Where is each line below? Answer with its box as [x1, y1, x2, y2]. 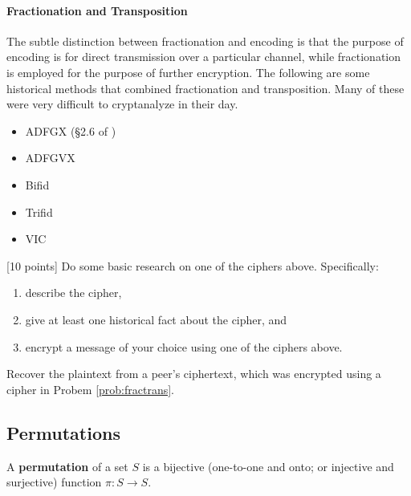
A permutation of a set [6, 457, 128, 474]
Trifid [25, 203, 53, 220]
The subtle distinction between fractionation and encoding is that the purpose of [6, 32, 404, 49]
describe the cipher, [25, 284, 122, 301]
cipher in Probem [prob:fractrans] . [6, 380, 174, 397]
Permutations [6, 420, 120, 445]
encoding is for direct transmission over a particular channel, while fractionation [6, 48, 401, 65]
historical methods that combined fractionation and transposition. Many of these [6, 79, 405, 96]
